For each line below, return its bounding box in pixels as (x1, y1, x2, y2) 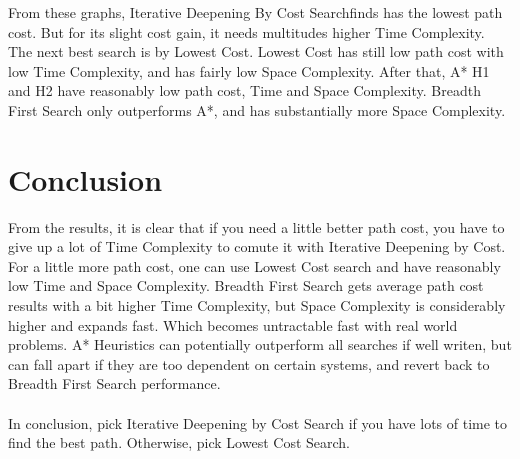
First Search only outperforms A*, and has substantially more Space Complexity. (8, 99, 506, 120)
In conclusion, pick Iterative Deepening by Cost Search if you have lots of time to (8, 412, 508, 433)
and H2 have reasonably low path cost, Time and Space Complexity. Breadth (8, 80, 481, 101)
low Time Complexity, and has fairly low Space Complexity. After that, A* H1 (8, 60, 490, 81)
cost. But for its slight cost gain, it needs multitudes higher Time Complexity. (8, 21, 485, 42)
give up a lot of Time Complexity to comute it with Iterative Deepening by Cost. (8, 236, 506, 257)
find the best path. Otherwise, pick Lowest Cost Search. (8, 432, 351, 453)
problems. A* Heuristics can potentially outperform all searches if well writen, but (8, 334, 512, 355)
